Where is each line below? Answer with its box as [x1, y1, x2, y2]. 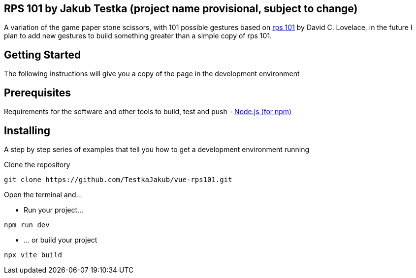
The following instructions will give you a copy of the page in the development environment [4, 69, 300, 78]
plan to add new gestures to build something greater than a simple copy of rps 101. [4, 31, 272, 40]
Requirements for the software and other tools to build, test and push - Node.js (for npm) [4, 107, 292, 116]
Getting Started [4, 48, 81, 61]
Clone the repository [4, 160, 70, 169]
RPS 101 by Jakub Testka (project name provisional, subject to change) [4, 2, 358, 15]
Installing [4, 124, 51, 137]
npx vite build [4, 250, 63, 259]
